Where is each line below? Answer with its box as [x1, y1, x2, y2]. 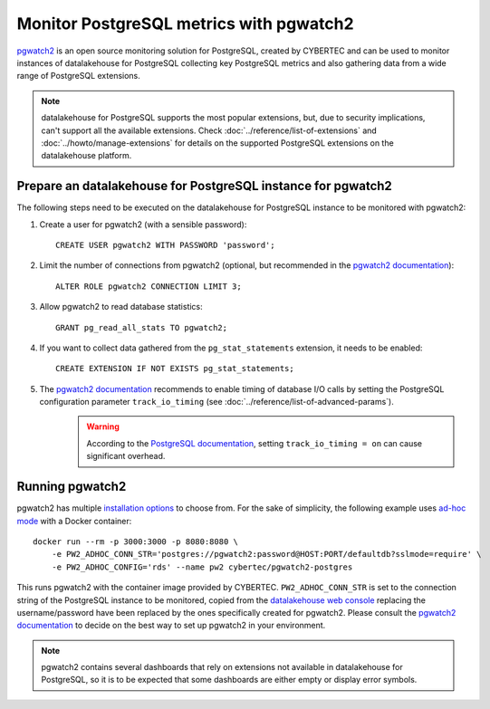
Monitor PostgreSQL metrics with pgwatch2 [16, 14, 354, 34]
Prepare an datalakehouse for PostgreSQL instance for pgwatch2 [16, 178, 393, 194]
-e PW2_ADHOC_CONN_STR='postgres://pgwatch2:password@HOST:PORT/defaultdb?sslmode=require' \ [51, 549, 482, 560]
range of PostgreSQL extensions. [16, 71, 140, 81]
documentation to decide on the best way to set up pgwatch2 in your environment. [16, 620, 326, 631]
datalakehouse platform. [41, 150, 132, 161]
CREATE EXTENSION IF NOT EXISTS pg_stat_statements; [55, 363, 294, 374]
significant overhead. [86, 451, 166, 462]
